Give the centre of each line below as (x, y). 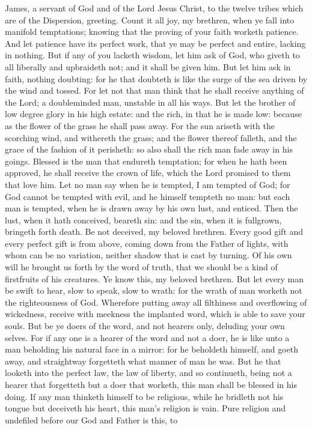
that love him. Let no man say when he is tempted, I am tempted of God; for (148, 184)
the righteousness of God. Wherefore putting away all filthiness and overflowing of (156, 302)
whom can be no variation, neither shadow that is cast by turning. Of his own (148, 255)
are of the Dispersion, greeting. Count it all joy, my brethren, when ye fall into (150, 20)
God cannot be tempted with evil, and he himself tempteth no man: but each (148, 196)
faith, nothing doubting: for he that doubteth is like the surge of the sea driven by (156, 78)
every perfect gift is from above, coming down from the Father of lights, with (147, 243)
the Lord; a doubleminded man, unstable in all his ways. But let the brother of (150, 102)
